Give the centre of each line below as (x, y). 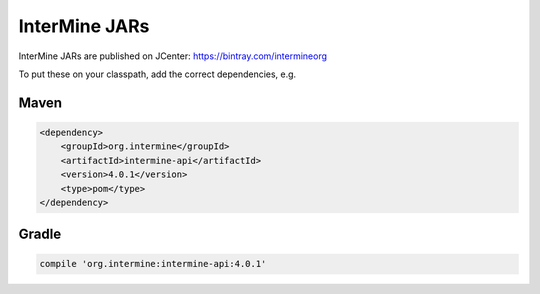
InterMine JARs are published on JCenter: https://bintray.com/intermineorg (173, 56)
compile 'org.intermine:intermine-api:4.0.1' (153, 264)
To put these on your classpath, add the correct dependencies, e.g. (157, 74)
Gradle (40, 234)
